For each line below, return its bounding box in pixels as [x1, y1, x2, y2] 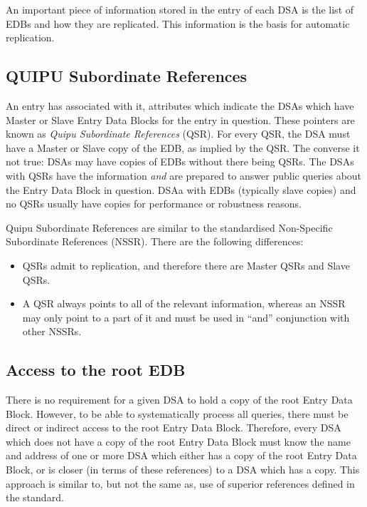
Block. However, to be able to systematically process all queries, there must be [6, 406, 349, 421]
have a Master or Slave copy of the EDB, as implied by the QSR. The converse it [6, 140, 360, 155]
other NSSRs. [22, 324, 82, 339]
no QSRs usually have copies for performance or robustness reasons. [6, 196, 302, 211]
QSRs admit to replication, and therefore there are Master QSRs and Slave [22, 257, 350, 272]
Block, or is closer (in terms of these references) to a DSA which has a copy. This [6, 462, 360, 477]
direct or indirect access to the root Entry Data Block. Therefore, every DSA [6, 420, 341, 435]
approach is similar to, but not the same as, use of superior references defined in [6, 476, 355, 491]
